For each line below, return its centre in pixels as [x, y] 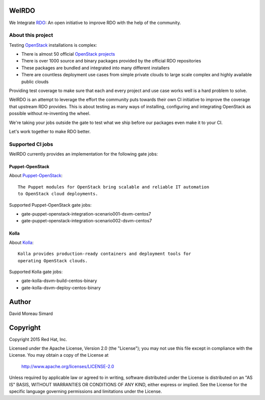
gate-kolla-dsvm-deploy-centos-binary [61, 287]
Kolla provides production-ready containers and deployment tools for [105, 254]
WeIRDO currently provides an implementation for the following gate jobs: [83, 154]
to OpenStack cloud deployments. [58, 194]
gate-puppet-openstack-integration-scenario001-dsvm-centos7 [86, 214]
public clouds [35, 82]
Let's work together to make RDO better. [50, 131]
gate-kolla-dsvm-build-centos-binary [59, 281]
